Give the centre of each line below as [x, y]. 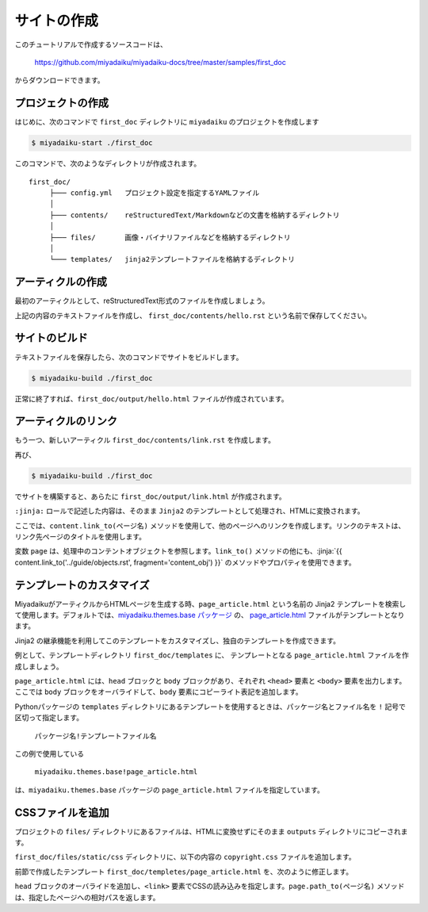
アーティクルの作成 [61, 282]
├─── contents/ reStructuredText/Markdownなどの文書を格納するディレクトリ [195, 215]
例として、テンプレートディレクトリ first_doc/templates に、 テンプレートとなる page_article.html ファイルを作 [212, 655]
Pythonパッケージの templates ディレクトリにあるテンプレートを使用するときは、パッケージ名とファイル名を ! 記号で [210, 707]
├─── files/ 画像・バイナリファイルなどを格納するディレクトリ [170, 237]
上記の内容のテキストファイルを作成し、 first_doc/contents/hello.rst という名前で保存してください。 [193, 315]
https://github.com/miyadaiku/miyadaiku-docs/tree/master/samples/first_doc [160, 62]
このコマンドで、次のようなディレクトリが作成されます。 [108, 163]
